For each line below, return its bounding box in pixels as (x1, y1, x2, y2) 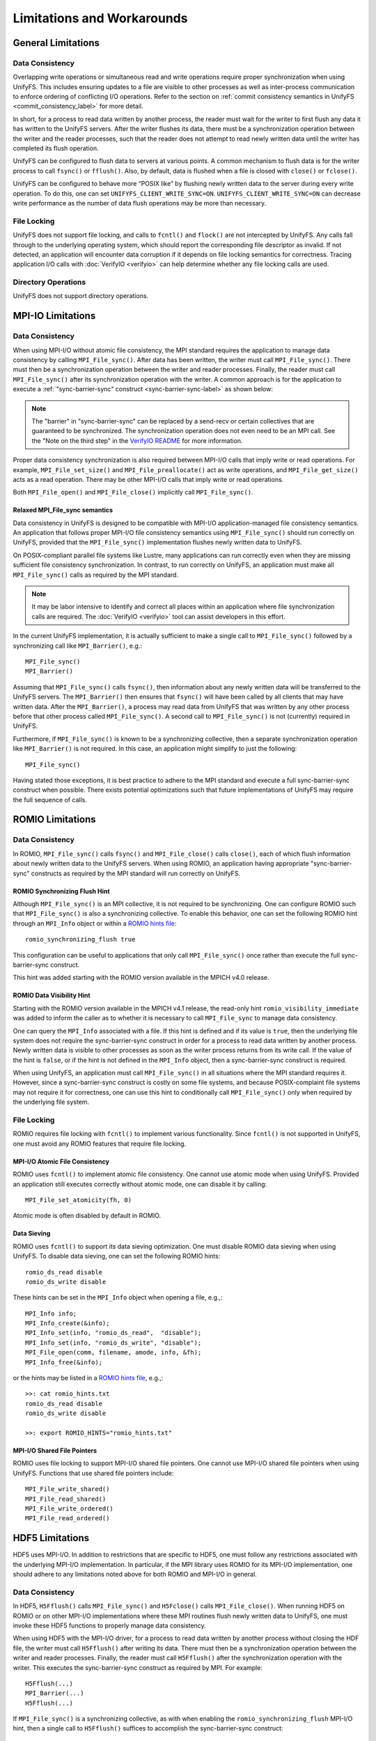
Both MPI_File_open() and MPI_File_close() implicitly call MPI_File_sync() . (13, 488, 253, 497)
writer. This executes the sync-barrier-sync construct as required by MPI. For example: (13, 1663, 263, 1671)
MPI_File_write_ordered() (25, 1504, 114, 1513)
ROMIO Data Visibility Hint (13, 991, 91, 999)
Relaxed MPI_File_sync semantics (13, 506, 113, 515)
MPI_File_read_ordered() (25, 1515, 110, 1522)
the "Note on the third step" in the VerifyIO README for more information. (31, 436, 243, 445)
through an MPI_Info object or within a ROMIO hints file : (13, 919, 177, 928)
